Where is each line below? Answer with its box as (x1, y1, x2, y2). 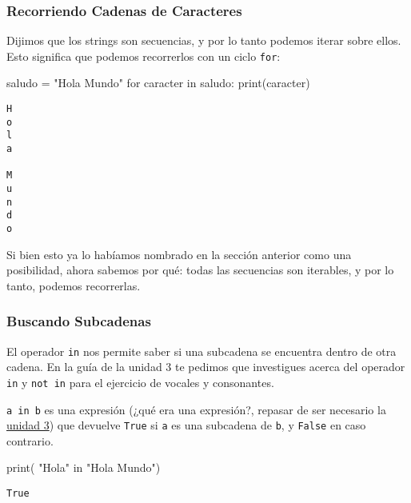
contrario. (6, 432, 54, 449)
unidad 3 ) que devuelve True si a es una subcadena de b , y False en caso (6, 417, 366, 433)
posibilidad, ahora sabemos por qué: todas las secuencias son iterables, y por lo (6, 261, 394, 278)
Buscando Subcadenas (6, 311, 151, 331)
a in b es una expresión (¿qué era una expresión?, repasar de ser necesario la (6, 401, 386, 417)
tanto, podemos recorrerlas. (6, 277, 141, 293)
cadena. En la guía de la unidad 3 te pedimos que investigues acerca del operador (6, 358, 405, 375)
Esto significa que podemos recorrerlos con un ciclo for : (6, 47, 281, 64)
